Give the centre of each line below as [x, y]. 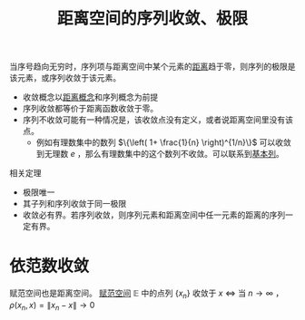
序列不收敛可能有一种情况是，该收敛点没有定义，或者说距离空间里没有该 [157, 120]
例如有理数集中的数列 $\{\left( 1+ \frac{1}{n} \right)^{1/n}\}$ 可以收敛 [164, 142]
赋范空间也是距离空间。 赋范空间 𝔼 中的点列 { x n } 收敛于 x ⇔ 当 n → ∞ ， [147, 294]
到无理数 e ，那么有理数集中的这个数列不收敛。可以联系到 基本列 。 [160, 154]
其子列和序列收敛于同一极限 [74, 204]
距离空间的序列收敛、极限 [152, 19]
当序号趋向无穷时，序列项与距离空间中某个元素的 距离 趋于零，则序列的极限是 [152, 67]
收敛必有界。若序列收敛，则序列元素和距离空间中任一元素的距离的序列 [154, 215]
